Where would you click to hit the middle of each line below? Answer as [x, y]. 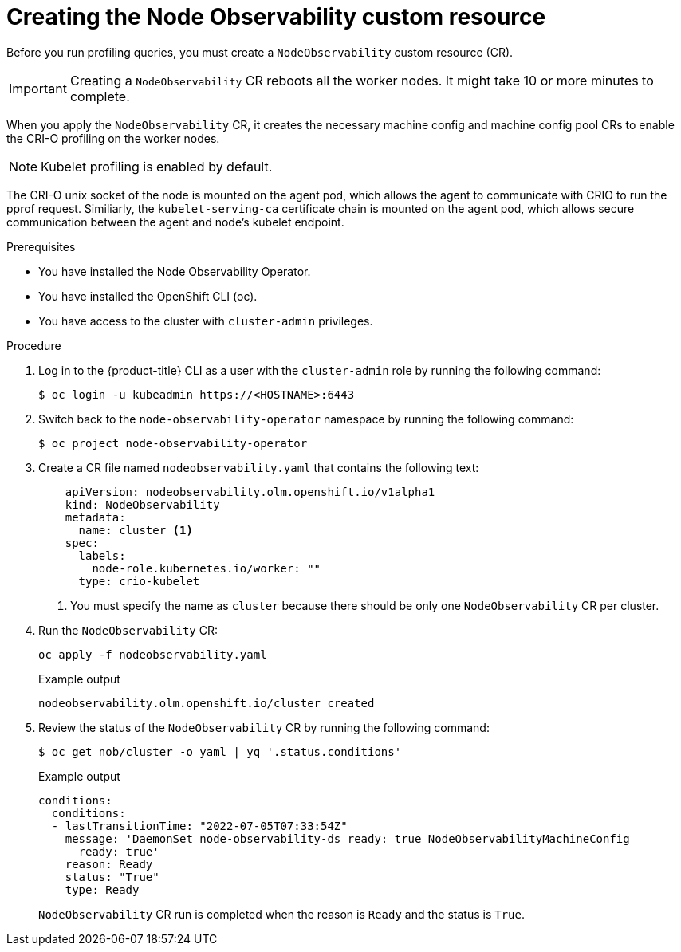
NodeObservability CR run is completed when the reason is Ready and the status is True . [282, 914]
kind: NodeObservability [142, 504]
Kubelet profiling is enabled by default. [157, 166]
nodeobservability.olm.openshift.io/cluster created [207, 703]
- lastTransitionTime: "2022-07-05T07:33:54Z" [199, 826]
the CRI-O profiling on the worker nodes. [113, 138]
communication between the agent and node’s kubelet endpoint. [175, 222]
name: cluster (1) [136, 530]
